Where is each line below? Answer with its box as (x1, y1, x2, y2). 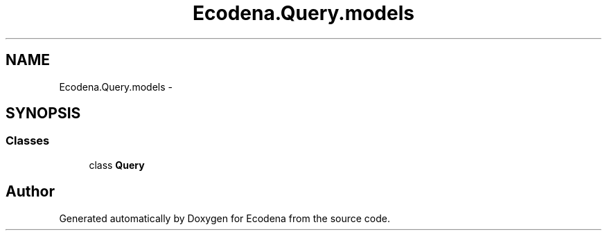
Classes (6, 134, 50, 148)
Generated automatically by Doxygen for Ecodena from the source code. (59, 212, 391, 224)
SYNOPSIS (6, 105, 81, 122)
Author (6, 183, 55, 201)
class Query (89, 158, 145, 171)
